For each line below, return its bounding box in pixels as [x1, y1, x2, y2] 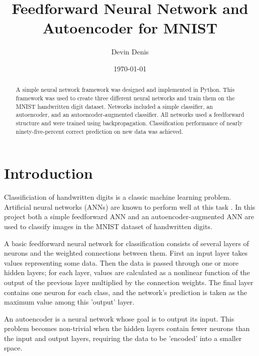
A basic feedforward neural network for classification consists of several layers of [4, 238, 249, 248]
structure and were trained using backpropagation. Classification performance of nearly [15, 118, 243, 127]
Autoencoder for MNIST [42, 17, 217, 38]
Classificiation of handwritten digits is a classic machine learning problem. [4, 192, 231, 202]
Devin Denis [111, 46, 149, 57]
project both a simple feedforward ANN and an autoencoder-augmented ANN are [4, 211, 254, 222]
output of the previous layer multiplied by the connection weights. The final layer [4, 277, 253, 287]
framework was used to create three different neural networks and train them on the [15, 93, 235, 102]
